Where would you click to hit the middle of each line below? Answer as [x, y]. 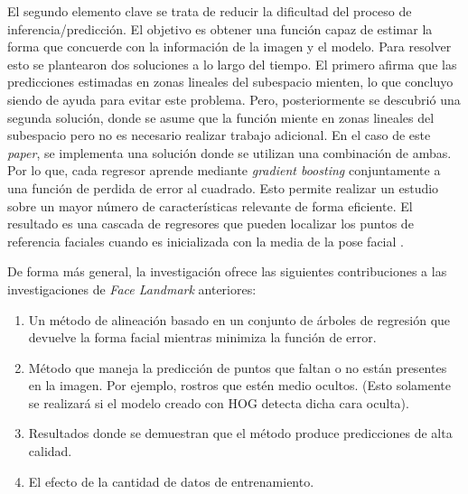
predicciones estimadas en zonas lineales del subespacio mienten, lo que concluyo [230, 82]
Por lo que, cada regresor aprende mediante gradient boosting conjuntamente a [224, 170]
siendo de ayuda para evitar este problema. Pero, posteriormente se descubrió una [234, 99]
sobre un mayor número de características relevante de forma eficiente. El [210, 205]
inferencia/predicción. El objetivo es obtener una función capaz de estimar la [220, 28]
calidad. [50, 451]
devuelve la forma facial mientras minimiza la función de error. [202, 337]
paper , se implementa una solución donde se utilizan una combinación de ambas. [229, 152]
